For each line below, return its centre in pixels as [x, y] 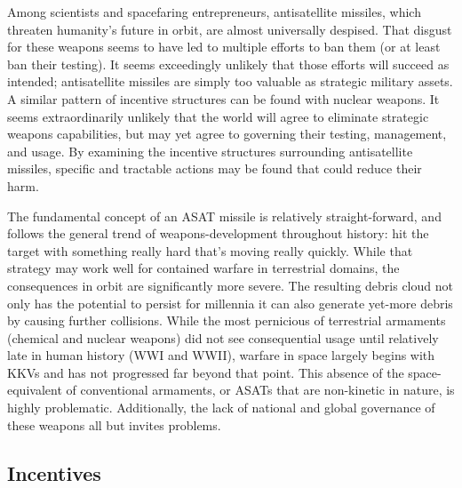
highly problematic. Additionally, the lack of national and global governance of [221, 408]
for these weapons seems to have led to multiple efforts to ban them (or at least [224, 47]
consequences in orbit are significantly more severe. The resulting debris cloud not [230, 285]
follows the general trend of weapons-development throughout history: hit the [218, 233]
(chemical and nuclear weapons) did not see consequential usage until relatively [223, 337]
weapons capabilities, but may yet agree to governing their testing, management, [227, 134]
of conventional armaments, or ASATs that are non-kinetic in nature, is [260, 390]
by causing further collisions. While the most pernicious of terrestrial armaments [227, 320]
